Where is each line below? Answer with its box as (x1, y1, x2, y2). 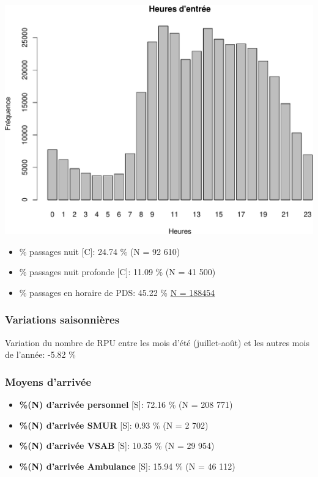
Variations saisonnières (5, 312, 120, 327)
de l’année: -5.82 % (5, 348, 76, 361)
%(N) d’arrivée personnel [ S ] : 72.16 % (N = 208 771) (19, 398, 233, 411)
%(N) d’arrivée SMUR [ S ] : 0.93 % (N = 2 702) (19, 418, 209, 431)
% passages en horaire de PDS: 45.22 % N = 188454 (19, 286, 215, 298)
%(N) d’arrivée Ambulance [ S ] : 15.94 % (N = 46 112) (19, 459, 235, 472)
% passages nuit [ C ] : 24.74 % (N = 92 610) (19, 245, 180, 257)
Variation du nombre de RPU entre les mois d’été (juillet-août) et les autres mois (5, 336, 309, 349)
